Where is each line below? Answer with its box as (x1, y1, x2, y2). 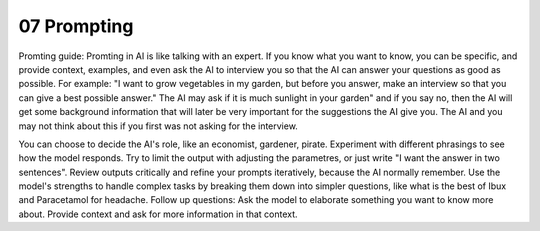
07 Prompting (18, 15, 134, 37)
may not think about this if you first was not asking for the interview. (18, 120, 299, 132)
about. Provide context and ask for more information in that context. (18, 208, 299, 220)
